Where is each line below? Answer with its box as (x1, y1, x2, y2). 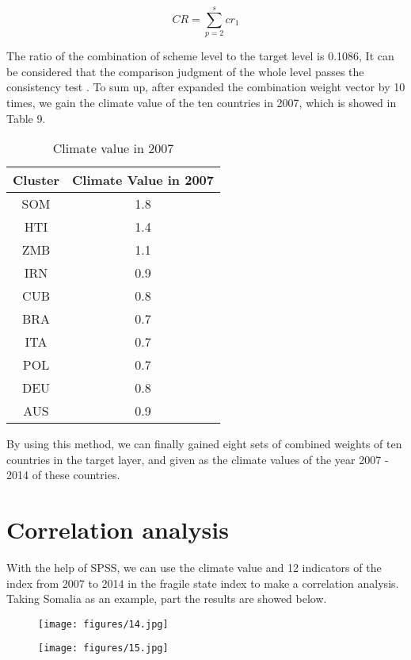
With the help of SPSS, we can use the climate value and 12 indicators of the (6, 559, 382, 575)
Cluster (13, 171, 60, 190)
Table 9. (6, 109, 46, 126)
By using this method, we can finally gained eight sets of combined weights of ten (6, 436, 402, 452)
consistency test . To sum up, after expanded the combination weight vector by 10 (6, 79, 405, 95)
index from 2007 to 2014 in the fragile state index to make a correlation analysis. (6, 574, 399, 591)
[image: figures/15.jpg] (38, 643, 169, 654)
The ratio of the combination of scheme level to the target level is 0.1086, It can (6, 48, 394, 64)
